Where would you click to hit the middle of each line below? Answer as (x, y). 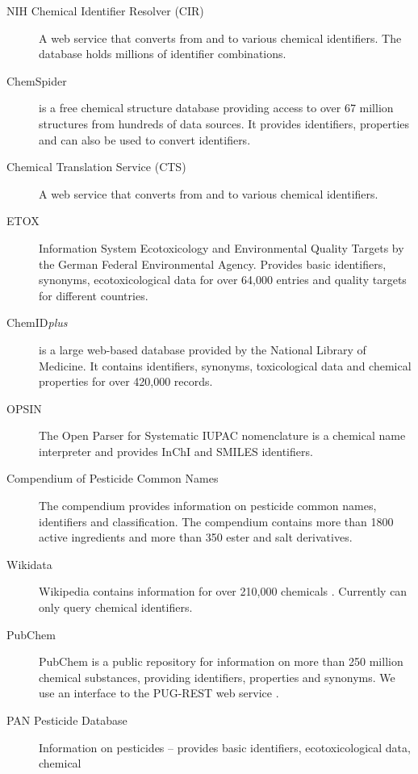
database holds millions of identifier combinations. (163, 54)
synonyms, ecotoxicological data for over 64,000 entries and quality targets (223, 280)
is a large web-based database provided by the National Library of (203, 349)
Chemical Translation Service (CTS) (96, 167)
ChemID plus (37, 322)
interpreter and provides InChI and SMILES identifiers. (176, 451)
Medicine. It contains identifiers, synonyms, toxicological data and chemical (225, 365)
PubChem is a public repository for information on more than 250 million (221, 661)
